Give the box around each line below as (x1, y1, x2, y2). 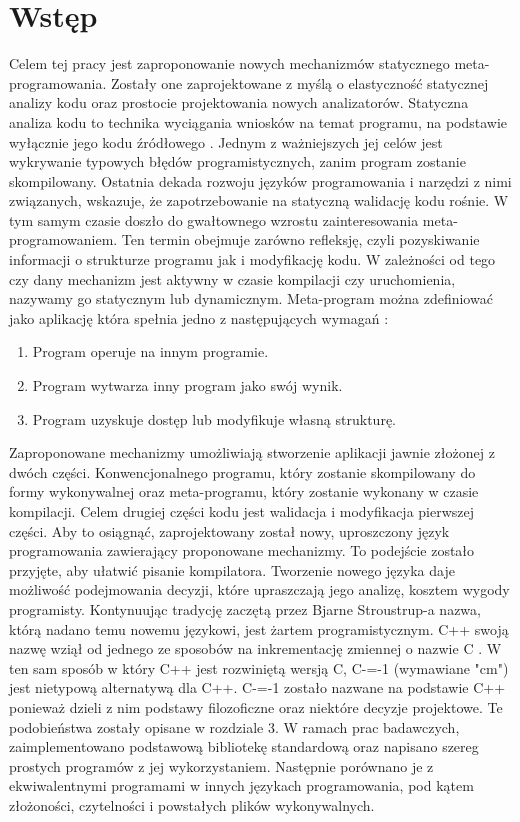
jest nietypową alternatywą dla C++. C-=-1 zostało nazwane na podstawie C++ (9, 677, 506, 698)
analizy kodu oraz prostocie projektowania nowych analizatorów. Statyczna (9, 92, 469, 113)
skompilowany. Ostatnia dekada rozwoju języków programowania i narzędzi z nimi (9, 170, 512, 191)
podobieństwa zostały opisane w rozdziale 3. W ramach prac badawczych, (9, 716, 460, 737)
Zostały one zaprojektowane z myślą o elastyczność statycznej (110, 72, 489, 93)
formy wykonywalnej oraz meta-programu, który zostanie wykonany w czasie (9, 481, 479, 502)
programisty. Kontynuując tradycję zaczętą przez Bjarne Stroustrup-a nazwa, (9, 598, 481, 619)
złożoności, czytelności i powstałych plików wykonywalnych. (9, 794, 375, 815)
